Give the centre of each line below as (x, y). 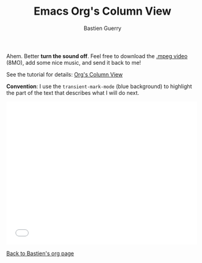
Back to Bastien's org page (40, 253)
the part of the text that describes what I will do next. (73, 92)
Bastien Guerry (103, 28)
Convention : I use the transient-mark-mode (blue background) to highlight (99, 86)
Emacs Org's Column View (103, 11)
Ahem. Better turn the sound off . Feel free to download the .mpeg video (97, 56)
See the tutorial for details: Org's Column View (65, 74)
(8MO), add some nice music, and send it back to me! (74, 62)
